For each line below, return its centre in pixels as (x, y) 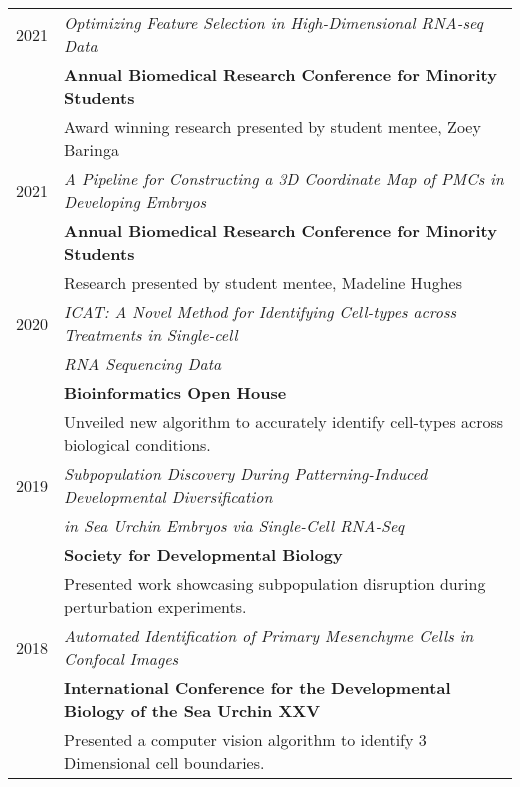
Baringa (91, 150)
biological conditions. (137, 445)
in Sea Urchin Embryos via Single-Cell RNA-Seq (234, 526)
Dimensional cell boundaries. (164, 763)
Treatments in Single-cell (151, 335)
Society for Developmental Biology (203, 555)
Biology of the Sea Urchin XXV (192, 711)
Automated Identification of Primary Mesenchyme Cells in (269, 636)
